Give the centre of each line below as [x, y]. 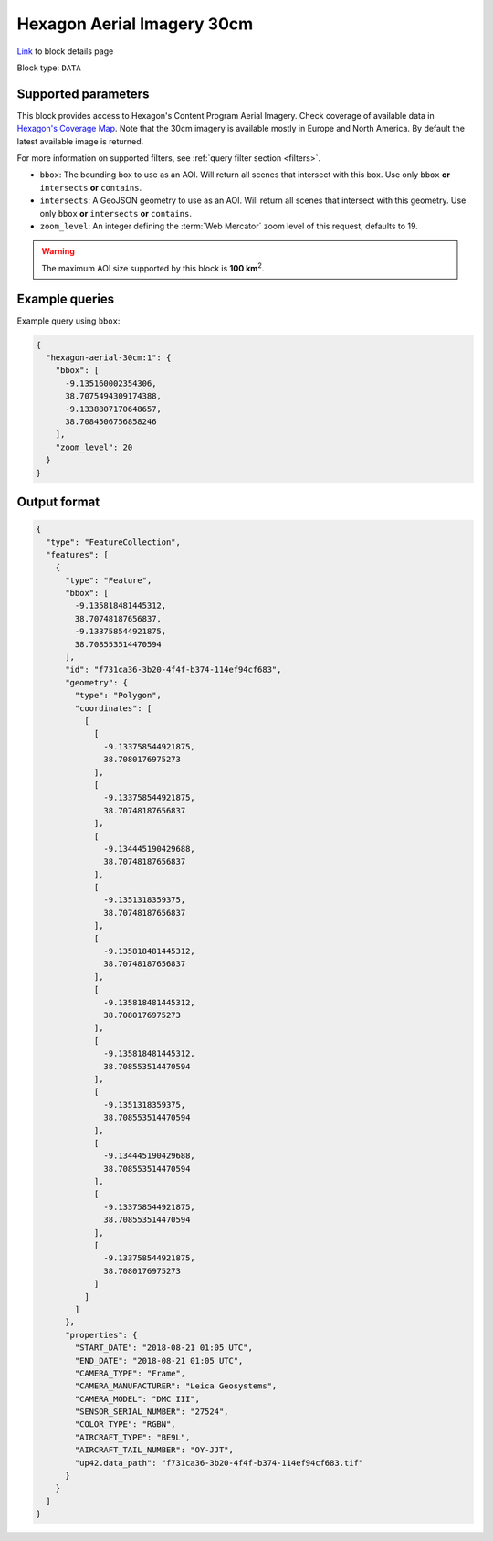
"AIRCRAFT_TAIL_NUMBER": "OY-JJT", [154, 1450]
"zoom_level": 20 [94, 447]
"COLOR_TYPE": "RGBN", [126, 1424]
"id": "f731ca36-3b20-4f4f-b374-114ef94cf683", [173, 670]
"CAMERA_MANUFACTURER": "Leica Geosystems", [176, 1386]
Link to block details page [65, 51]
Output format [58, 501]
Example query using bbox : [68, 321]
